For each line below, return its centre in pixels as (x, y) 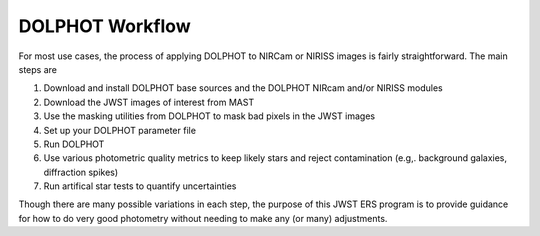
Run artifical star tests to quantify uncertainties (140, 186)
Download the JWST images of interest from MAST (149, 102)
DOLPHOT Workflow (104, 26)
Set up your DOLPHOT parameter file (120, 130)
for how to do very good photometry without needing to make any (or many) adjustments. (203, 218)
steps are (37, 69)
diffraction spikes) (81, 172)
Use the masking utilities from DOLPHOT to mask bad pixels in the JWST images (209, 116)
